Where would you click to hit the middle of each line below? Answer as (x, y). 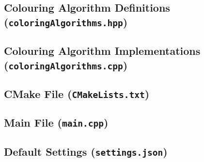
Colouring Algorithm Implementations (102, 51)
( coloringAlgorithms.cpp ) (66, 65)
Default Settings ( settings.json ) (86, 151)
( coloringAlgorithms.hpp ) (66, 22)
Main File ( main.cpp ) (56, 122)
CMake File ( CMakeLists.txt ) (77, 93)
